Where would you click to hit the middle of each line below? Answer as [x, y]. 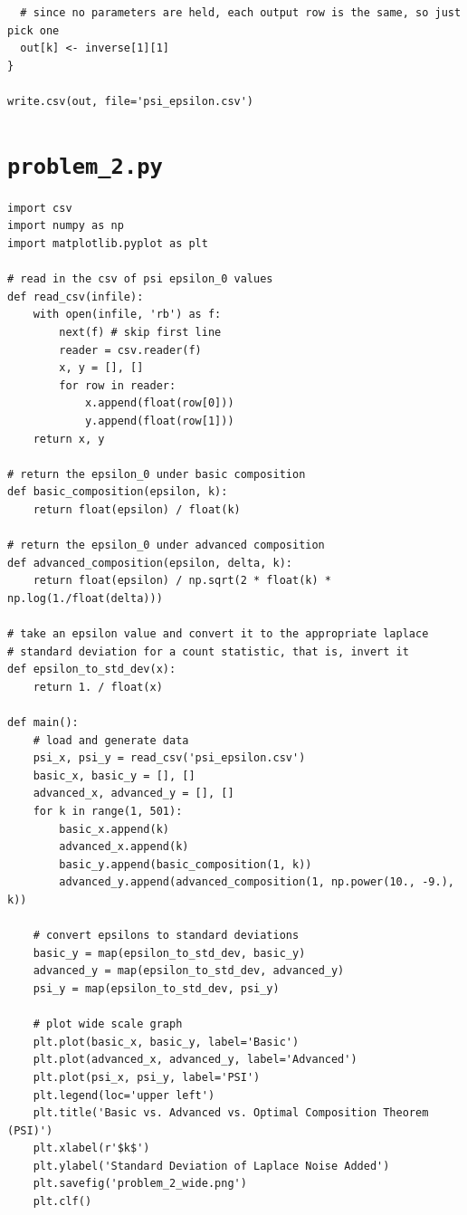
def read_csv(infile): [76, 297]
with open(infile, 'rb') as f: [127, 315]
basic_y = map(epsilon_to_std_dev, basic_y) [169, 953]
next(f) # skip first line [140, 332]
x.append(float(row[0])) [159, 403]
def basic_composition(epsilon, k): [118, 492]
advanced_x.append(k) [124, 847]
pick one [33, 30]
